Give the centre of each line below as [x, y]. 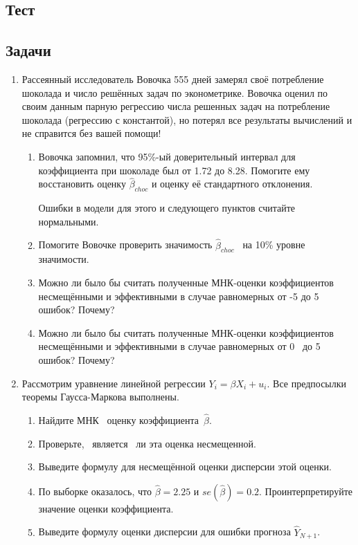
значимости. [64, 259]
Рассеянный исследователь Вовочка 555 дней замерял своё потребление [173, 78]
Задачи [28, 50]
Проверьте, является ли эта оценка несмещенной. [147, 443]
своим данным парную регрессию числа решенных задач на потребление [176, 106]
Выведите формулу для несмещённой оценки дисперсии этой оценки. [185, 467]
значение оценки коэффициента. [106, 508]
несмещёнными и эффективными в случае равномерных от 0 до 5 [179, 346]
